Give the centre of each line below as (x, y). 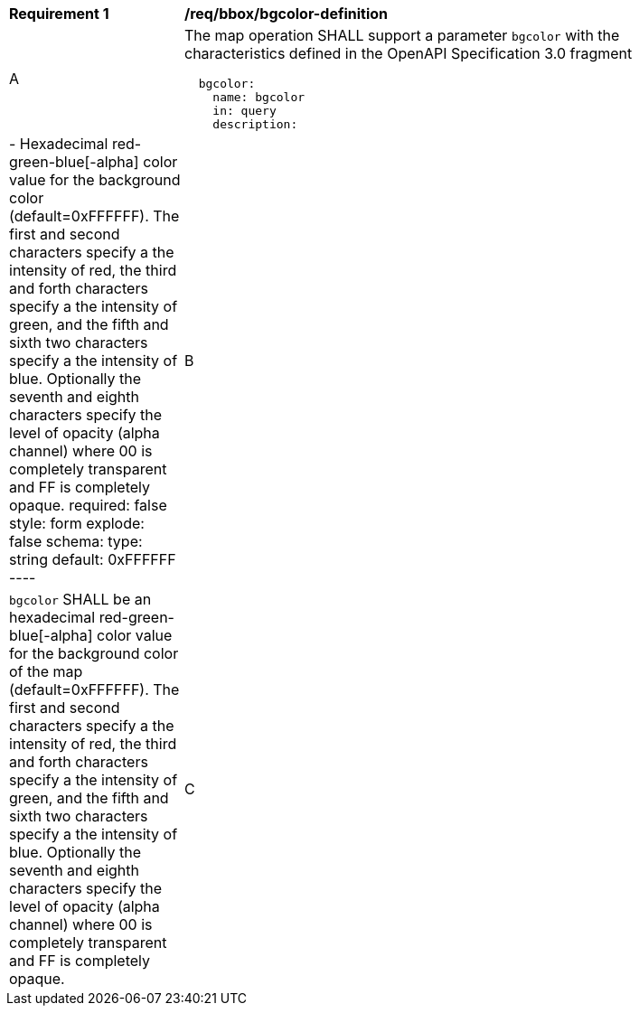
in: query (244, 111)
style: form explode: (77, 523)
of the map (46, 671)
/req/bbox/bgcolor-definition (287, 14)
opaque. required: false (88, 505)
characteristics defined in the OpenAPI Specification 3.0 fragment (409, 53)
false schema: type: (76, 541)
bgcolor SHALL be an (80, 599)
